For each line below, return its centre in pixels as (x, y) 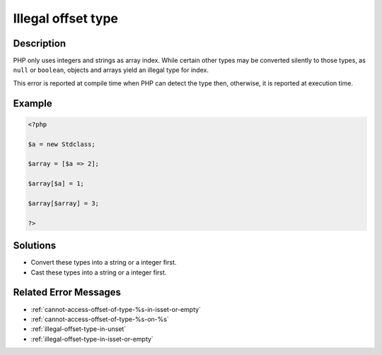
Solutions (35, 246)
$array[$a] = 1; (56, 184)
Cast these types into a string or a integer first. (99, 272)
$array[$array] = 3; (63, 203)
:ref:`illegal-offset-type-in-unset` (79, 329)
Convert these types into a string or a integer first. (104, 263)
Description (40, 43)
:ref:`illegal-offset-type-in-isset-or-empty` (92, 339)
